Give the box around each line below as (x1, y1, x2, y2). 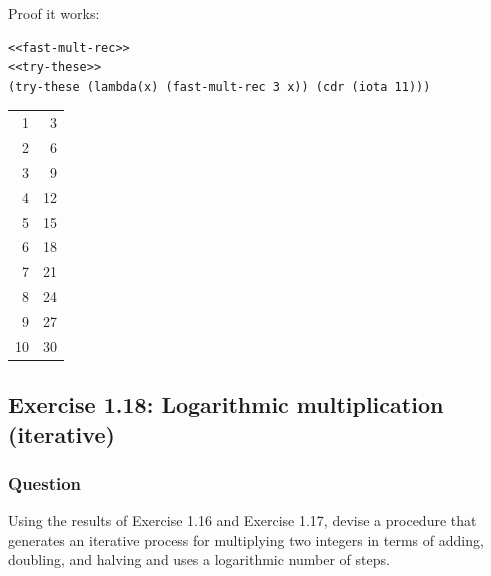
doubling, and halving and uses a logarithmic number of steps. (8, 549, 390, 570)
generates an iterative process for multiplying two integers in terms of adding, (8, 529, 484, 550)
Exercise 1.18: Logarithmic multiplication (8, 389, 444, 420)
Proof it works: (8, 3, 100, 23)
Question (8, 470, 82, 495)
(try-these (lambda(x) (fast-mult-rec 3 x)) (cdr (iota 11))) (8, 79, 431, 94)
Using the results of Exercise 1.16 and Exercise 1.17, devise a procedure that (8, 510, 477, 531)
